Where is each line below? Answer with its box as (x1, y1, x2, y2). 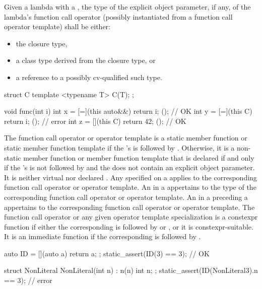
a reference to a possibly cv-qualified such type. (16, 71, 162, 82)
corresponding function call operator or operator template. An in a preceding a (4, 191, 248, 202)
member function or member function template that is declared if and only (23, 152, 254, 163)
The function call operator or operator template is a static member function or (4, 132, 247, 143)
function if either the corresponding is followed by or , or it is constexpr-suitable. (4, 221, 253, 232)
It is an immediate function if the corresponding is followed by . (4, 231, 201, 242)
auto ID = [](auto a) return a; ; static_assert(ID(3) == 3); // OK (4, 248, 210, 258)
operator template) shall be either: (4, 21, 110, 32)
